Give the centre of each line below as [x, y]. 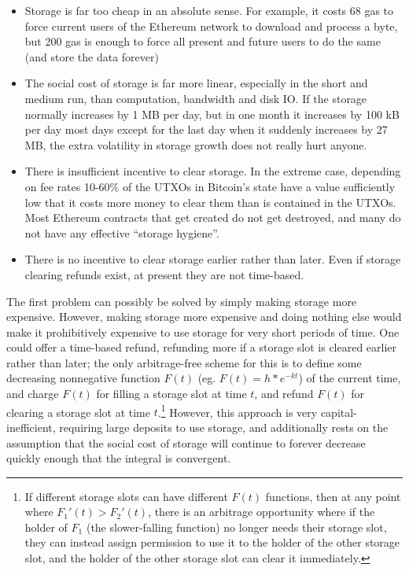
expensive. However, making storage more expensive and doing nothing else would [204, 317]
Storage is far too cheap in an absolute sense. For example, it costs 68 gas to [209, 10]
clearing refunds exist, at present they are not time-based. [164, 274]
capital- [339, 412]
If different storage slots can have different [126, 496]
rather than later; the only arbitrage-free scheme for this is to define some [184, 362]
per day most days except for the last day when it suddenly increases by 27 [206, 129]
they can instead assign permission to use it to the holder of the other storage [212, 542]
